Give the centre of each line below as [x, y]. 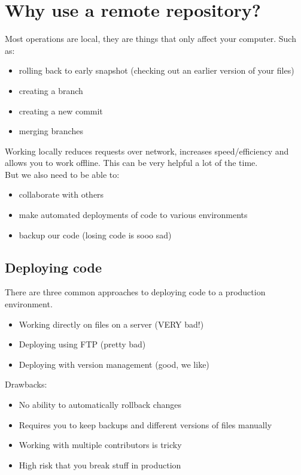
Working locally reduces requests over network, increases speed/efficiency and [147, 151]
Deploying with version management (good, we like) [114, 364]
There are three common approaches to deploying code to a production [135, 292]
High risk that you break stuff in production [100, 465]
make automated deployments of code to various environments [133, 215]
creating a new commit [61, 111]
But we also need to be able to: [62, 174]
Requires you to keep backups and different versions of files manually [145, 424]
